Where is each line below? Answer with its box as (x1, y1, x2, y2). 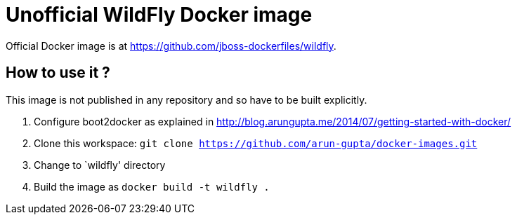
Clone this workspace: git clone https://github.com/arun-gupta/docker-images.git (34, 137, 478, 149)
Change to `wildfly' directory (34, 158, 166, 171)
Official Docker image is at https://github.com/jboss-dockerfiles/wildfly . (6, 39, 336, 52)
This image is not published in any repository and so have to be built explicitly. (6, 93, 367, 106)
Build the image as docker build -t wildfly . (34, 180, 270, 193)
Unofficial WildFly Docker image (6, 3, 313, 27)
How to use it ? (6, 64, 110, 82)
